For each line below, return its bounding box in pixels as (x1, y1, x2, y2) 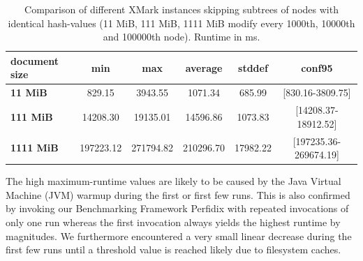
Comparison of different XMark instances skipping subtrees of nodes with (24, 2, 339, 16)
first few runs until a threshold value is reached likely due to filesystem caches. (6, 242, 341, 257)
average (185, 60, 223, 75)
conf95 (301, 60, 333, 75)
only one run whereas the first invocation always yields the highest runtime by (6, 214, 341, 229)
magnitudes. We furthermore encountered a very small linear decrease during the (6, 228, 352, 243)
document (10, 53, 59, 68)
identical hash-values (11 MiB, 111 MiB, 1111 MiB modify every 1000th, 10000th (8, 15, 355, 30)
